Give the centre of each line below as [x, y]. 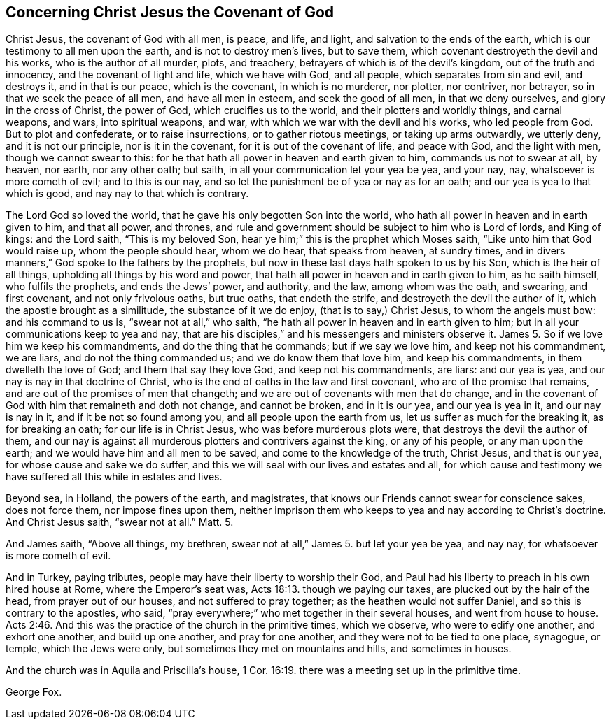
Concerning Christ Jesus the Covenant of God [170, 12]
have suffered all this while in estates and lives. [114, 477]
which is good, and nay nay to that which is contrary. [127, 194]
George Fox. [34, 692]
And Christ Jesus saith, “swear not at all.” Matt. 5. [120, 522]
